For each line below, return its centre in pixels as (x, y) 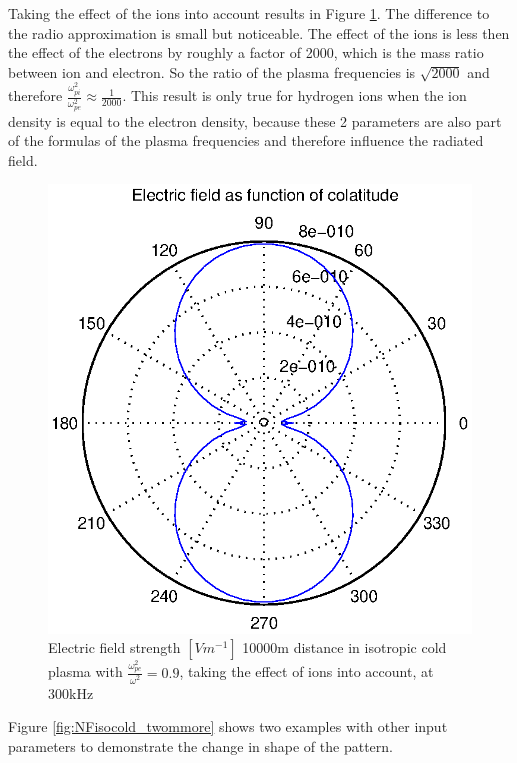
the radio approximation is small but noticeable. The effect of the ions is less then (259, 32)
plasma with (85, 671)
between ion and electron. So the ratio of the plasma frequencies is (212, 71)
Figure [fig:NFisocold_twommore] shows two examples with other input (228, 726)
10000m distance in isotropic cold (344, 647)
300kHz (71, 692)
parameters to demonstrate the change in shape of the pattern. (200, 745)
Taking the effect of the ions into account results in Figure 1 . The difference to (249, 13)
